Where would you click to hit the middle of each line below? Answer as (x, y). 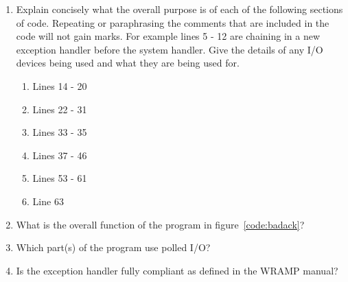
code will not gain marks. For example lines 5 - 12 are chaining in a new (168, 36)
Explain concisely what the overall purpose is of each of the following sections (179, 9)
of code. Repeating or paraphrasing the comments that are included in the (173, 22)
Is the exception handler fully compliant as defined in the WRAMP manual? (177, 270)
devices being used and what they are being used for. (128, 63)
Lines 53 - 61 (60, 178)
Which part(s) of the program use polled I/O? (113, 247)
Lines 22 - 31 (60, 109)
